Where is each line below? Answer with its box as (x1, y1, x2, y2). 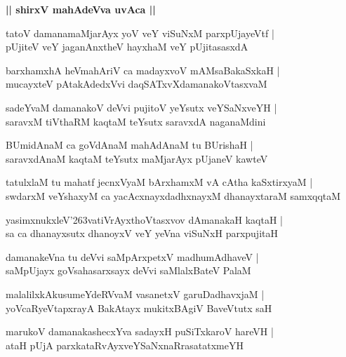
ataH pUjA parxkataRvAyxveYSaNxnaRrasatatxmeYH (6, 337, 244, 352)
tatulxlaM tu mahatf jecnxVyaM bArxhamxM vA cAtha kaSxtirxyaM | (6, 175, 313, 189)
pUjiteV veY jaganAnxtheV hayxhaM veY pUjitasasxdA (6, 39, 248, 54)
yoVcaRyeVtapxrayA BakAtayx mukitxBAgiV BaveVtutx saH (6, 300, 272, 315)
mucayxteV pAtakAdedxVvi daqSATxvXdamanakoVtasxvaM (6, 76, 267, 91)
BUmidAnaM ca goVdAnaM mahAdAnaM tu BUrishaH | (6, 137, 253, 152)
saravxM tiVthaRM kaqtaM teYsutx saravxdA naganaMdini (6, 114, 266, 128)
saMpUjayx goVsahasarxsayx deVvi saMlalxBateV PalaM (6, 263, 251, 278)
